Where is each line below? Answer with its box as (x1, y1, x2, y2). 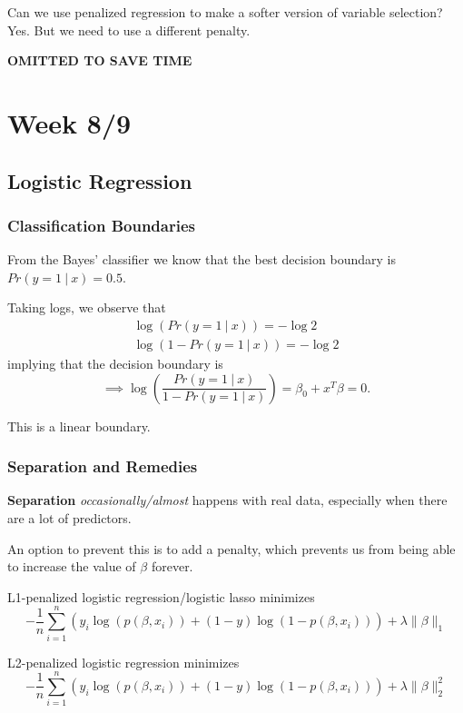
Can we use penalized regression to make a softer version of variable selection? (7, 3, 443, 21)
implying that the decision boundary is (7, 354, 223, 372)
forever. (151, 557, 193, 576)
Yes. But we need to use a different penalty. (7, 20, 251, 39)
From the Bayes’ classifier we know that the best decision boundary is (7, 250, 396, 269)
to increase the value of (7, 557, 136, 576)
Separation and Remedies (7, 455, 198, 478)
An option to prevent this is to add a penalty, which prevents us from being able (7, 539, 456, 558)
